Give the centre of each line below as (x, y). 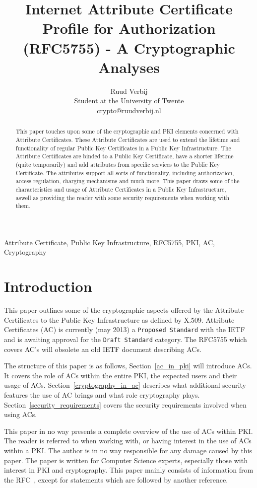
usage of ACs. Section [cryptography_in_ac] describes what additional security (125, 385)
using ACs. (21, 414)
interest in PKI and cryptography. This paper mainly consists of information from (129, 470)
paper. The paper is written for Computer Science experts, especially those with (126, 460)
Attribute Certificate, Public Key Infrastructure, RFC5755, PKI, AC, (109, 242)
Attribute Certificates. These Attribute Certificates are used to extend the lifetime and (128, 139)
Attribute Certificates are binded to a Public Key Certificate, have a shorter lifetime (125, 156)
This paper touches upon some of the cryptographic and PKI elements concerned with (127, 131)
